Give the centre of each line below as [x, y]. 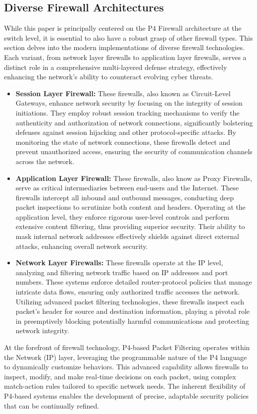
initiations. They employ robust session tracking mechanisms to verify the [128, 112]
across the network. [45, 161]
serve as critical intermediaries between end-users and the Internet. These [127, 188]
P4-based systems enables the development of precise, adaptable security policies [126, 395]
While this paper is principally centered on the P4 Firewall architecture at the [123, 28]
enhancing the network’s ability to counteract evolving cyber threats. [109, 77]
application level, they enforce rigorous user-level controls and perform [122, 216]
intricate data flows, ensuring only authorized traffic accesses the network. [128, 292]
